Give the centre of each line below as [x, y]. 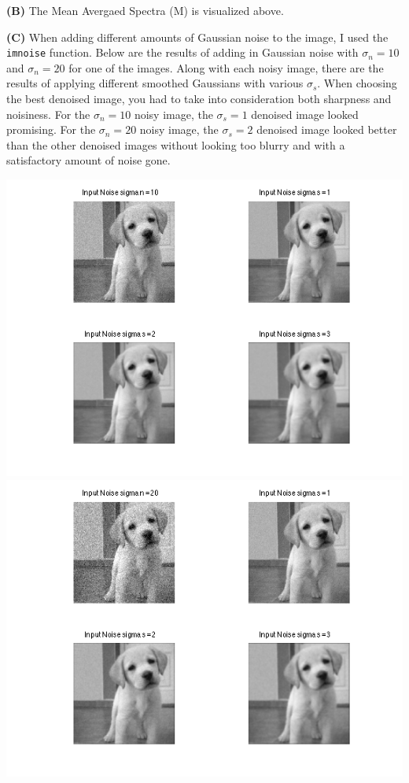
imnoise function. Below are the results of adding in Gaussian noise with [182, 52]
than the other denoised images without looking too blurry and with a [176, 144]
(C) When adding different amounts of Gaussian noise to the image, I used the [197, 37]
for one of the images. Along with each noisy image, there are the [226, 67]
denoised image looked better [327, 129]
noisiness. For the [48, 114]
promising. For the [51, 129]
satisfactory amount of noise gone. [88, 160]
